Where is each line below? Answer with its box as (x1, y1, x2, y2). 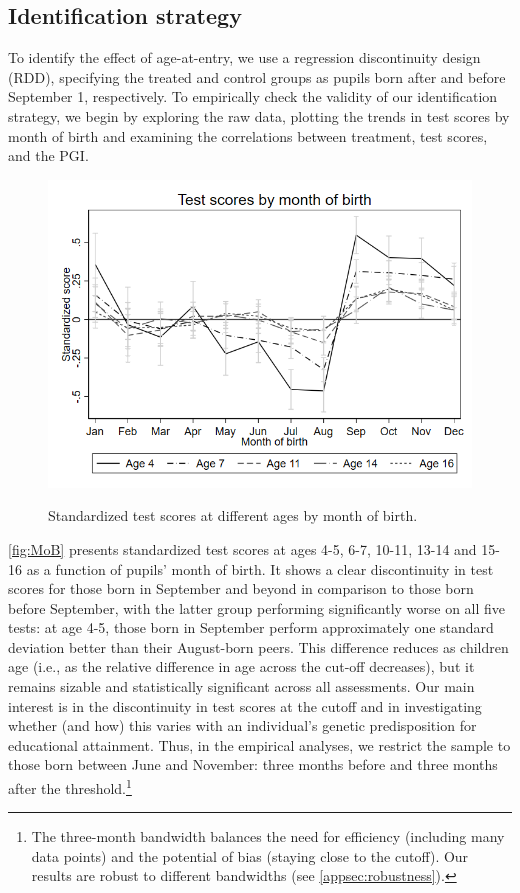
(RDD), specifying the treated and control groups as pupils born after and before (8, 66, 506, 87)
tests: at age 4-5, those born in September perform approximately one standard (8, 617, 494, 638)
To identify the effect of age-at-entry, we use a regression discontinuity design (8, 47, 481, 68)
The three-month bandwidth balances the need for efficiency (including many (31, 826, 505, 847)
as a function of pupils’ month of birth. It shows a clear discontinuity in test (26, 558, 494, 579)
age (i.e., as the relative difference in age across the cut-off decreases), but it (8, 656, 475, 677)
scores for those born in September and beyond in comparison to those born (8, 578, 474, 599)
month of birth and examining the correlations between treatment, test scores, (8, 125, 488, 146)
